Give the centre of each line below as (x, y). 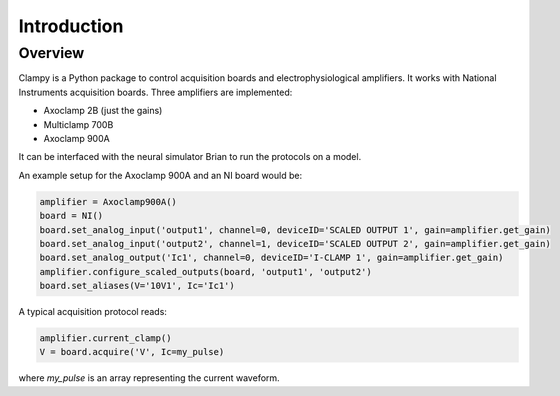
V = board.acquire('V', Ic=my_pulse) (132, 352)
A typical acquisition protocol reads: (92, 312)
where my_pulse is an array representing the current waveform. (149, 378)
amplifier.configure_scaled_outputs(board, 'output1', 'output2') (205, 271)
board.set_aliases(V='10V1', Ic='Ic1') (137, 286)
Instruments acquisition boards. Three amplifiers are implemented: (155, 92)
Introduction (71, 26)
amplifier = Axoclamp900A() (108, 201)
